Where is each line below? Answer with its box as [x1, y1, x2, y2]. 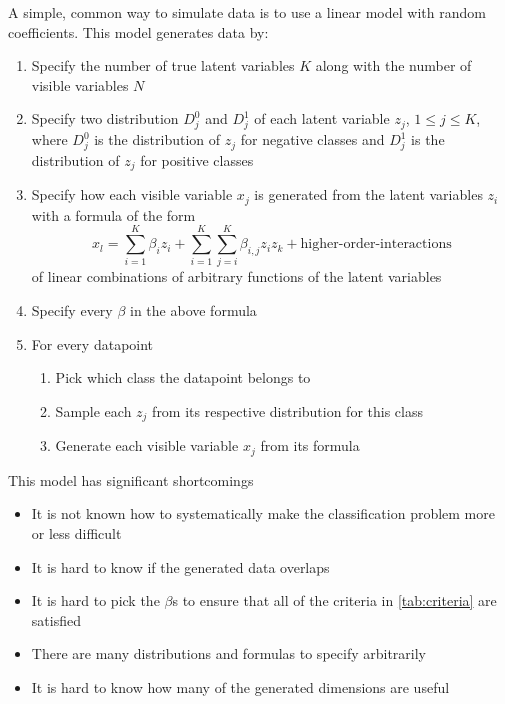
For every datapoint [31, 333, 154, 354]
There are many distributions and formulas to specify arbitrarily [31, 643, 426, 664]
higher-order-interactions [300, 237, 452, 252]
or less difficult [31, 522, 122, 543]
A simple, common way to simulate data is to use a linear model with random [8, 2, 486, 22]
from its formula [260, 435, 360, 456]
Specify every [31, 300, 113, 321]
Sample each [55, 400, 132, 421]
